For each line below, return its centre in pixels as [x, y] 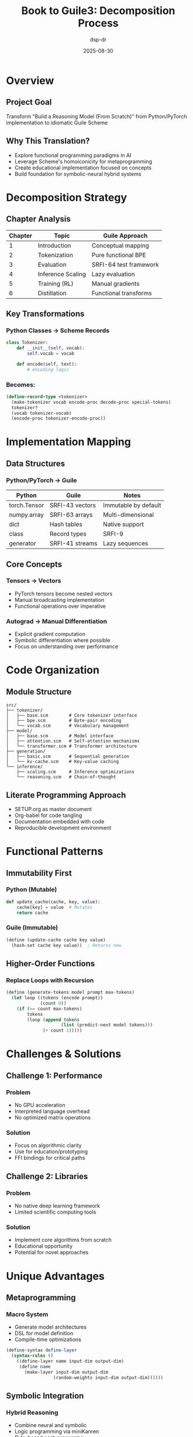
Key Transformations [45, 314]
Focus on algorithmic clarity [48, 1145]
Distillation [52, 293]
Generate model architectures [50, 1327]
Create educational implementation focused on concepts [83, 168]
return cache [32, 912]
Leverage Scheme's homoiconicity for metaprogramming [83, 161]
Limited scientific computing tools [55, 1212]
